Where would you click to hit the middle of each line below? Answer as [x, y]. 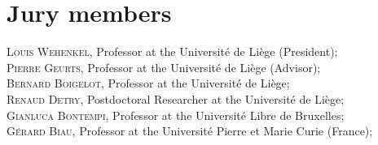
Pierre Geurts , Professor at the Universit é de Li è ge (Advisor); [164, 67]
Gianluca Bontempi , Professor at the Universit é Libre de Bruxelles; [176, 115]
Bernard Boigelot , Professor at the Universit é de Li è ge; [148, 83]
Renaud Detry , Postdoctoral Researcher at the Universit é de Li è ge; [176, 98]
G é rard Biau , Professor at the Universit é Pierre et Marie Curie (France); [190, 131]
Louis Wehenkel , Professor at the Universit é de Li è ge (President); [172, 51]
